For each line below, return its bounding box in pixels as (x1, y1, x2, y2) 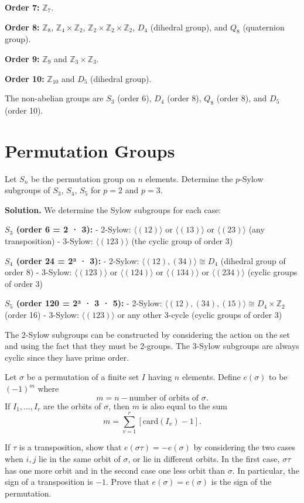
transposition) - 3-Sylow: (5, 235, 93, 247)
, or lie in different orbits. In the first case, (128, 452, 280, 464)
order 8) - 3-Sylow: (5, 266, 72, 278)
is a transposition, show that (19, 441, 122, 453)
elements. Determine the (145, 172, 233, 184)
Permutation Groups (5, 138, 175, 162)
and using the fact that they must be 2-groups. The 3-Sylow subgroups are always (5, 340, 299, 352)
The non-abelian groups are (5, 92, 104, 104)
